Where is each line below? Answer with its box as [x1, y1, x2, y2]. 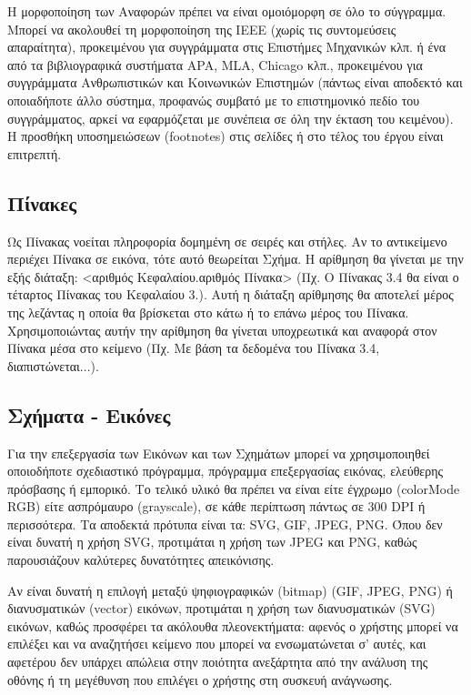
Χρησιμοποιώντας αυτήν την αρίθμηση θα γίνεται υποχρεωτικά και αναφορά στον [7, 320, 437, 339]
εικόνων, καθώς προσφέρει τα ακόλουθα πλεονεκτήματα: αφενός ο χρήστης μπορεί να [7, 616, 458, 635]
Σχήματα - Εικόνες [7, 400, 171, 428]
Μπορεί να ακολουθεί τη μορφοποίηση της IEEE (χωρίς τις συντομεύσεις [7, 19, 396, 38]
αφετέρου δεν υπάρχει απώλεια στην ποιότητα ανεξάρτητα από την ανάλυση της [7, 652, 428, 671]
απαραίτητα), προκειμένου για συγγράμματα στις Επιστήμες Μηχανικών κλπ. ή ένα [7, 37, 446, 56]
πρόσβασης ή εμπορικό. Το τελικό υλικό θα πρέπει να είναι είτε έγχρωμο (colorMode [7, 478, 460, 498]
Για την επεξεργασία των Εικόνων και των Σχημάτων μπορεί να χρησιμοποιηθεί [7, 443, 430, 462]
